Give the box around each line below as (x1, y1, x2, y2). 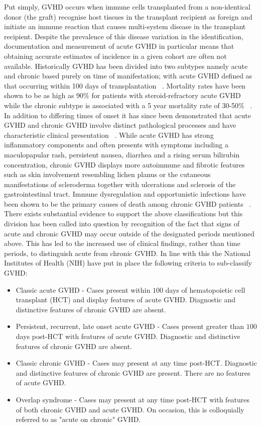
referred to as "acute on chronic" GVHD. (16, 414, 141, 424)
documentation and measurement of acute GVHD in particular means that (4, 41, 234, 51)
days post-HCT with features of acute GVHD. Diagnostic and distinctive (16, 331, 240, 341)
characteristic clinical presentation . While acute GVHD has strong (4, 129, 214, 140)
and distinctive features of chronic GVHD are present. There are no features (16, 367, 250, 378)
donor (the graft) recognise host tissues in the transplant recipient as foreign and (4, 11, 252, 22)
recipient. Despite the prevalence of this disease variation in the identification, (4, 31, 243, 41)
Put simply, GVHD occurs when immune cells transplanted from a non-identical (4, 2, 250, 12)
